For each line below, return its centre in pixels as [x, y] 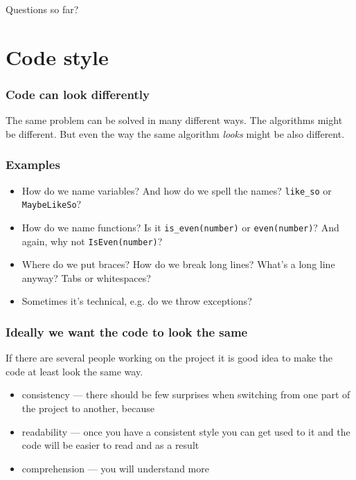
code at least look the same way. [74, 371]
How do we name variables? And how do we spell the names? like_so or [177, 190]
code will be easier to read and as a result [110, 445]
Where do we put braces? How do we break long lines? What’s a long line [178, 264]
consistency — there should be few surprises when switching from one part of [186, 394]
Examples [33, 165]
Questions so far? [42, 9]
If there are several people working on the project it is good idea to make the [169, 358]
